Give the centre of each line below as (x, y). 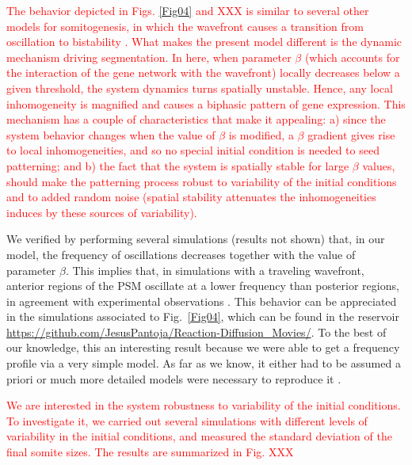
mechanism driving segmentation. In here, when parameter (149, 57)
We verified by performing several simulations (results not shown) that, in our (196, 239)
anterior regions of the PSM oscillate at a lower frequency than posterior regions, (203, 286)
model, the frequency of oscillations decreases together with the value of (181, 254)
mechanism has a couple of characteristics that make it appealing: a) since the (196, 119)
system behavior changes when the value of (111, 134)
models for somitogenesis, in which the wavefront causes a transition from (185, 26)
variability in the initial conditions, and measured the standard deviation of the (199, 436)
